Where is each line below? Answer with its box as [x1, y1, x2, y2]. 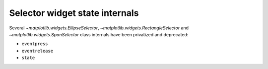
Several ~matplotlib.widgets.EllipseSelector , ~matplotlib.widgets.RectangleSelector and [9, 25, 189, 31]
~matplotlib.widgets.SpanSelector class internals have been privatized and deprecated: [9, 31, 189, 37]
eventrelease [21, 48, 54, 54]
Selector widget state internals [9, 7, 139, 18]
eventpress [21, 41, 48, 47]
